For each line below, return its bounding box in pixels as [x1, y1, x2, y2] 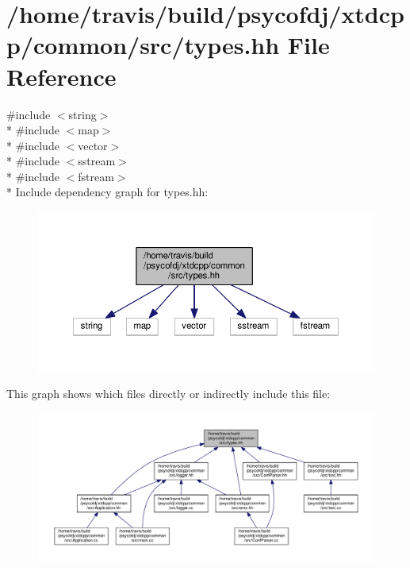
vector [78, 137, 108, 153]
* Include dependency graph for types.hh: [6, 184, 209, 200]
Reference [6, 60, 117, 92]
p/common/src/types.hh [6, 29, 280, 61]
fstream [78, 168, 114, 184]
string [68, 106, 97, 122]
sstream [78, 153, 116, 169]
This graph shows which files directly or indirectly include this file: [6, 385, 331, 402]
